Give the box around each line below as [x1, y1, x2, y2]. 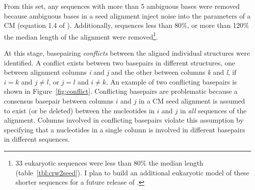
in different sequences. [4, 134, 70, 144]
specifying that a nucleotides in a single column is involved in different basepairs [4, 124, 245, 134]
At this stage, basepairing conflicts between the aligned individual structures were [4, 48, 250, 58]
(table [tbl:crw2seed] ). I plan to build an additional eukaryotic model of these [15, 167, 250, 177]
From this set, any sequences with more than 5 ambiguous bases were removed [4, 1, 240, 11]
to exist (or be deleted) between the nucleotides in [4, 105, 155, 115]
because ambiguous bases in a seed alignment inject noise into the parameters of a [4, 10, 251, 21]
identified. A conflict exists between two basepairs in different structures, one [4, 57, 235, 67]
